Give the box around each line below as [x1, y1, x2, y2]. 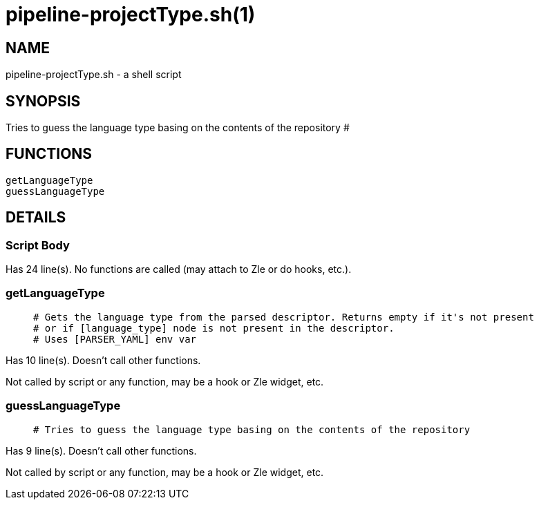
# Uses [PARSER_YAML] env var [33, 333, 197, 345]
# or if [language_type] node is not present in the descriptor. [33, 322, 395, 334]
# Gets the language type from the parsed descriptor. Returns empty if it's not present [33, 311, 534, 323]
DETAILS [6, 209, 66, 227]
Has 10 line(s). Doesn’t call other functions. [6, 354, 201, 366]
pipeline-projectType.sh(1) [6, 3, 256, 26]
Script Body [6, 238, 70, 252]
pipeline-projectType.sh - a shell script [6, 68, 182, 81]
